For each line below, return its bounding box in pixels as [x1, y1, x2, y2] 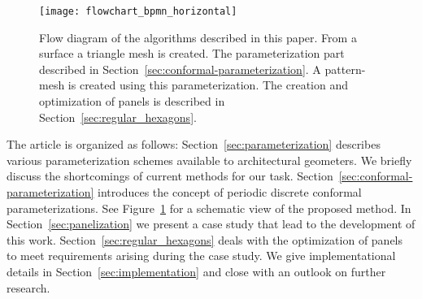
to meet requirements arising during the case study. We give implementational [7, 247, 396, 264]
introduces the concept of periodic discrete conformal [98, 184, 362, 200]
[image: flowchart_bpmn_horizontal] [39, 6, 237, 17]
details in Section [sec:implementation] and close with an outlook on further [7, 262, 386, 279]
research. [7, 279, 50, 296]
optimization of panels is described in [39, 93, 225, 110]
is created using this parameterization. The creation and [67, 76, 349, 93]
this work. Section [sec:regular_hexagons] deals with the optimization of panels [7, 231, 403, 248]
